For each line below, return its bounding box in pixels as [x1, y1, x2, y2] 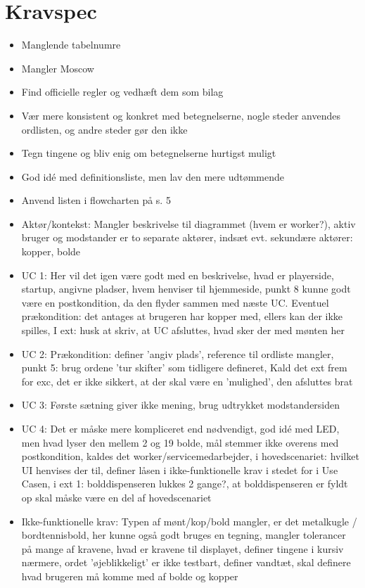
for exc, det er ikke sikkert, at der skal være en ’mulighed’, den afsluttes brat [21, 373, 353, 388]
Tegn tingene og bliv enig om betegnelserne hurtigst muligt [21, 146, 276, 160]
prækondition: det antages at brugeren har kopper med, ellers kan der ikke [21, 309, 343, 324]
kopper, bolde [21, 244, 81, 259]
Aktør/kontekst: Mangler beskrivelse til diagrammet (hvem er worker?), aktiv [21, 216, 356, 231]
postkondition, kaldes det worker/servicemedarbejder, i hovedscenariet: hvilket [21, 449, 359, 464]
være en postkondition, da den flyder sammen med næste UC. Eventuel [21, 295, 329, 309]
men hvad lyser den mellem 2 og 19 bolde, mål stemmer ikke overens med [21, 435, 339, 449]
